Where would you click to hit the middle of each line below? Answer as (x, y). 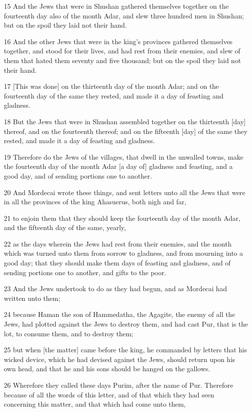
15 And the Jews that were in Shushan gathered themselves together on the (116, 6)
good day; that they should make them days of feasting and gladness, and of (117, 263)
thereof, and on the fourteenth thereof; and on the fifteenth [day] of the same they (126, 131)
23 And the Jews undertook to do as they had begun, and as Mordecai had (116, 288)
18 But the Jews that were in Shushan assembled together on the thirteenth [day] (125, 121)
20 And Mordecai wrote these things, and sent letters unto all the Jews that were (125, 192)
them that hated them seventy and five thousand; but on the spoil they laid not (123, 60)
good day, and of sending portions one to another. (78, 175)
